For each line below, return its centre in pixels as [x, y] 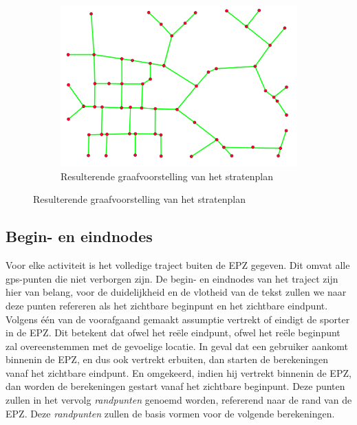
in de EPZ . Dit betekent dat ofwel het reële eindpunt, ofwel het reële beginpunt [173, 333]
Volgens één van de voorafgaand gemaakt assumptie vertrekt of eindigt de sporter [178, 319]
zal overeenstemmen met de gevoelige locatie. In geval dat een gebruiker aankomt [177, 346]
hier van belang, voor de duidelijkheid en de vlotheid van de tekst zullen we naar [176, 292]
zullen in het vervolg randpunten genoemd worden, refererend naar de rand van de [179, 400]
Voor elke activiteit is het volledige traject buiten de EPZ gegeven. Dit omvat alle [178, 265]
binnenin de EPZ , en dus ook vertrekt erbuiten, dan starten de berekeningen [167, 359]
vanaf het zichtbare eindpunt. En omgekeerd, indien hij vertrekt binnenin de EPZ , [178, 372]
